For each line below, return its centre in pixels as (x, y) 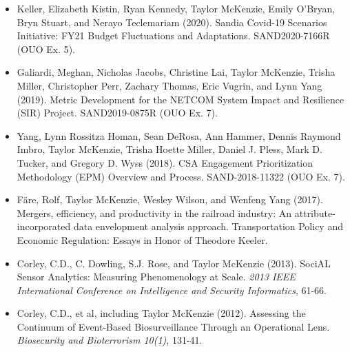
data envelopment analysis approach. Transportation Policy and (208, 226)
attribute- (315, 213)
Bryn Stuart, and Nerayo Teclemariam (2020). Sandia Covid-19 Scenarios (172, 22)
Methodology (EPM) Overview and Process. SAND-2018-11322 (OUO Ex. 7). (181, 176)
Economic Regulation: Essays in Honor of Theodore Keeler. (142, 239)
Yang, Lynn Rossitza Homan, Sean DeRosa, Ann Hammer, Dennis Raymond (179, 135)
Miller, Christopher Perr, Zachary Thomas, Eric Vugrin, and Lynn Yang (169, 85)
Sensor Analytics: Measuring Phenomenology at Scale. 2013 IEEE (156, 277)
